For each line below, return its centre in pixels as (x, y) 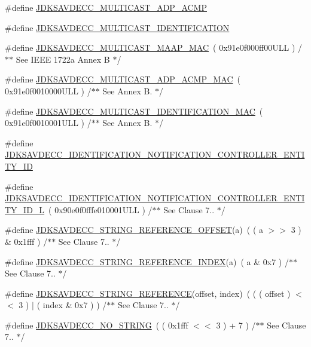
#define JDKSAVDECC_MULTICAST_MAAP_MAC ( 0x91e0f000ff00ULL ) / (154, 47)
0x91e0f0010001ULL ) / (48, 123)
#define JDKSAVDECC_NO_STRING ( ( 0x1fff (97, 325)
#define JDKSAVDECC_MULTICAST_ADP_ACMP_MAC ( (123, 79)
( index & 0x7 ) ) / (72, 305)
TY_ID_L (25, 209)
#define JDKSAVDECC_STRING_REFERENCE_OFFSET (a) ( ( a (134, 230)
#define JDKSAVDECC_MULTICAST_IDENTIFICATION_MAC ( (134, 111)
